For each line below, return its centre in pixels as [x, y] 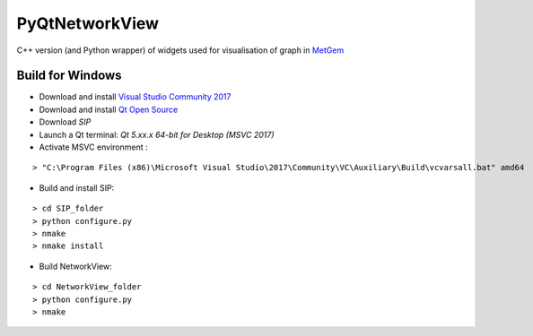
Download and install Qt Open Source [109, 109]
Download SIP [65, 122]
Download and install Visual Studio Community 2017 [135, 97]
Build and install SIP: [77, 187]
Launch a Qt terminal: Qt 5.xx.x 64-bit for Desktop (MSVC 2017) [157, 134]
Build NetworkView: [75, 266]
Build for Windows [69, 76]
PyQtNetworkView [88, 23]
